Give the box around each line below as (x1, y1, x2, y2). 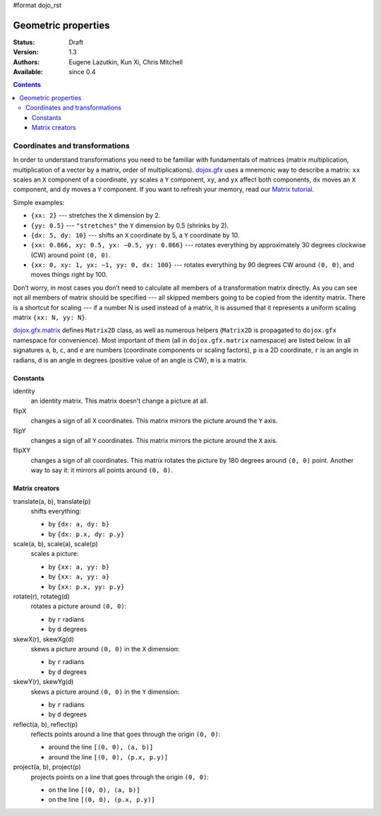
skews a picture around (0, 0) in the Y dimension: (30, 687, 180, 696)
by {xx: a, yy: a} (48, 572, 110, 581)
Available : (13, 68, 44, 76)
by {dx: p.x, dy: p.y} (48, 530, 125, 538)
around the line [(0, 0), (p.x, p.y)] (48, 752, 169, 761)
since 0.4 (68, 68, 96, 76)
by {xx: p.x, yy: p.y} (48, 582, 125, 591)
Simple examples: (13, 198, 65, 206)
